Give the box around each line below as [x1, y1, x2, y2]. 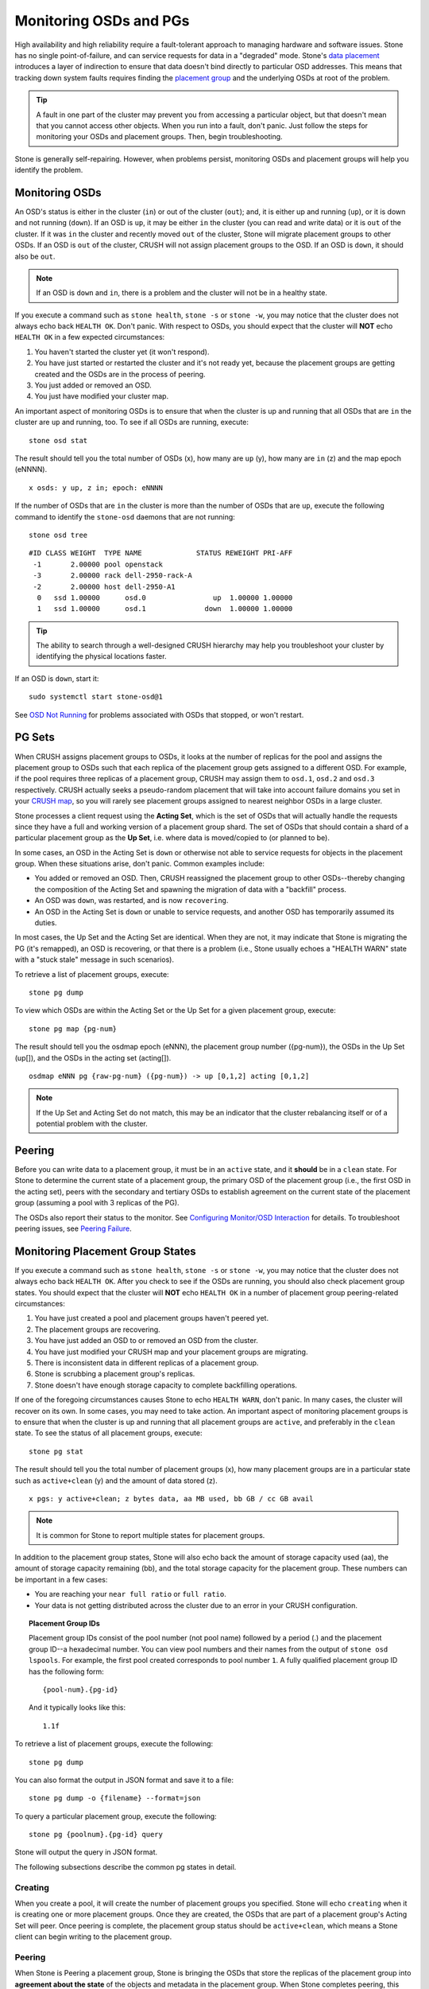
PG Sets [14, 730, 55, 744]
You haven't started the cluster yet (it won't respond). [34, 347, 210, 356]
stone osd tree [29, 530, 88, 539]
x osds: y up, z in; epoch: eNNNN [29, 483, 163, 492]
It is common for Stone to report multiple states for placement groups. [36, 1530, 265, 1539]
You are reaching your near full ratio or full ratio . [34, 1590, 226, 1599]
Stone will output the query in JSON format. [14, 1847, 158, 1857]
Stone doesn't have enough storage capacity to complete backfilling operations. [34, 1380, 298, 1390]
